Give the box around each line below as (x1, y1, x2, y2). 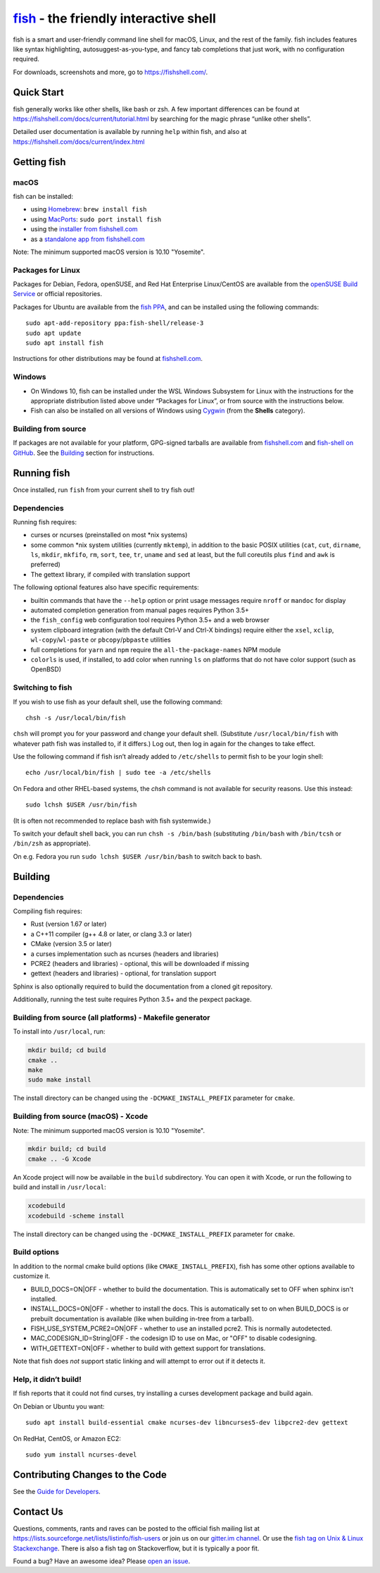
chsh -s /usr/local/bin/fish (25, 714, 126, 722)
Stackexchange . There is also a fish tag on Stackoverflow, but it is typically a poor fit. (13, 1544, 260, 1553)
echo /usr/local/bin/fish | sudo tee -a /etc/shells (25, 769, 211, 777)
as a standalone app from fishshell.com (30, 235, 146, 243)
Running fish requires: (13, 518, 77, 526)
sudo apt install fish (25, 339, 104, 347)
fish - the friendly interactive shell (13, 11, 216, 26)
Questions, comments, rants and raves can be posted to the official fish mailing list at (13, 1524, 260, 1533)
